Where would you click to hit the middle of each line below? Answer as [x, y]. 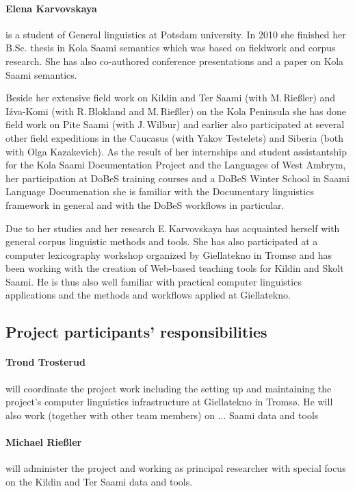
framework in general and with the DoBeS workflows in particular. [145, 204]
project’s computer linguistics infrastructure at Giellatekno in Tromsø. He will [169, 402]
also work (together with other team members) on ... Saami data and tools [162, 415]
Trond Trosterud [45, 362]
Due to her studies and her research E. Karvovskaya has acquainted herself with [173, 228]
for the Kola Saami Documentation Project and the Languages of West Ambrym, [176, 165]
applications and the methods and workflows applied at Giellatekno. [148, 295]
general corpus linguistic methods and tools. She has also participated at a [162, 241]
